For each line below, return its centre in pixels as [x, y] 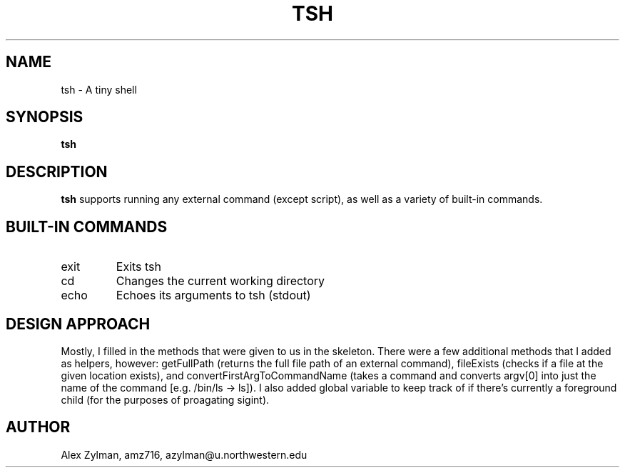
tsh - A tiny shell [99, 89]
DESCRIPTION [57, 171]
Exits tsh [139, 267]
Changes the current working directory [220, 281]
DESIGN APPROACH [78, 324]
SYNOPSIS [45, 117]
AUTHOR [38, 427]
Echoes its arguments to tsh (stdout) [213, 295]
